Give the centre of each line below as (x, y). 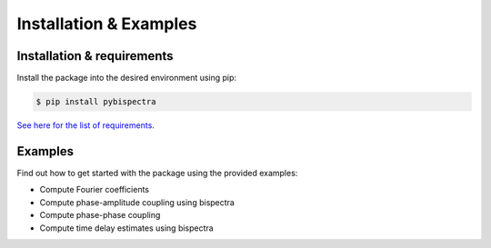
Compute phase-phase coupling (100, 215)
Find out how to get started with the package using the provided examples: (157, 173)
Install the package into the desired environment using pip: (126, 78)
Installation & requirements (95, 56)
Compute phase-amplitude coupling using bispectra (137, 202)
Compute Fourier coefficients (95, 190)
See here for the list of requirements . (85, 125)
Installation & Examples (107, 24)
